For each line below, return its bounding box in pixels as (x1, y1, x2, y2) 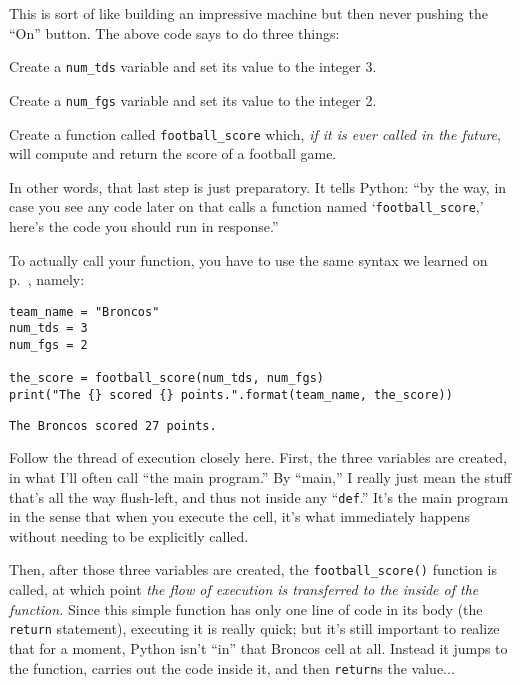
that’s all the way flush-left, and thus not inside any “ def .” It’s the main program (9, 486, 509, 507)
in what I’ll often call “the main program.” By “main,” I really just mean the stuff (9, 466, 512, 487)
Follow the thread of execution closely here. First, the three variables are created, (9, 447, 507, 468)
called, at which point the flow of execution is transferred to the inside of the (9, 579, 479, 600)
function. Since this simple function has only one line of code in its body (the (9, 598, 483, 619)
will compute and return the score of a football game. (9, 143, 337, 164)
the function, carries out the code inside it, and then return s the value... (9, 657, 455, 678)
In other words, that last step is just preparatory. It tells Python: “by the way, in (9, 176, 507, 197)
